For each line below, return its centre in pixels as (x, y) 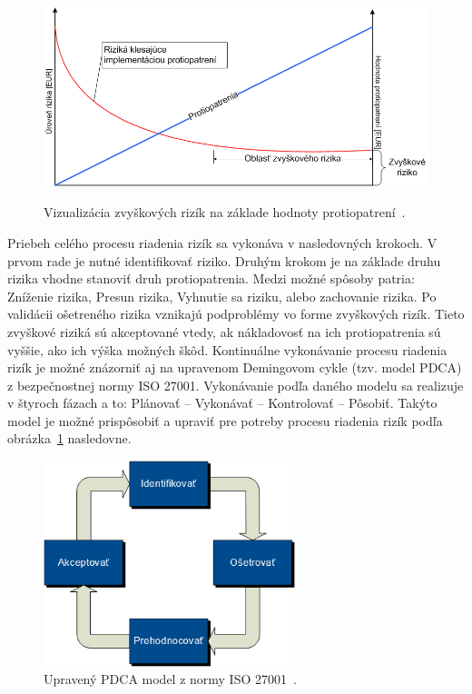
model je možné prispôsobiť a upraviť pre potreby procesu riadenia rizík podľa (225, 420)
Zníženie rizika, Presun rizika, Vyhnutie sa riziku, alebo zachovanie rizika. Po (222, 296)
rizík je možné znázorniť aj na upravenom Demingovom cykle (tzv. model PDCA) (235, 367)
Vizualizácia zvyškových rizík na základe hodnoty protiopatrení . (225, 212)
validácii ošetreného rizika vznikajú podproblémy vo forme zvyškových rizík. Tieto (236, 314)
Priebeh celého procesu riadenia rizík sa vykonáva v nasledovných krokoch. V (222, 242)
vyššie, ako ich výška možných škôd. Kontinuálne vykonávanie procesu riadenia (227, 349)
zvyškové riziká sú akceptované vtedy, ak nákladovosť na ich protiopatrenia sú (224, 331)
